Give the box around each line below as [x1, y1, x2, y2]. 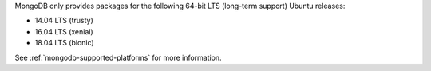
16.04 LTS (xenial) [34, 26, 93, 36]
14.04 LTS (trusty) [34, 16, 93, 26]
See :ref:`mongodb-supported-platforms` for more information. [14, 53, 223, 62]
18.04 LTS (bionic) [34, 38, 95, 48]
